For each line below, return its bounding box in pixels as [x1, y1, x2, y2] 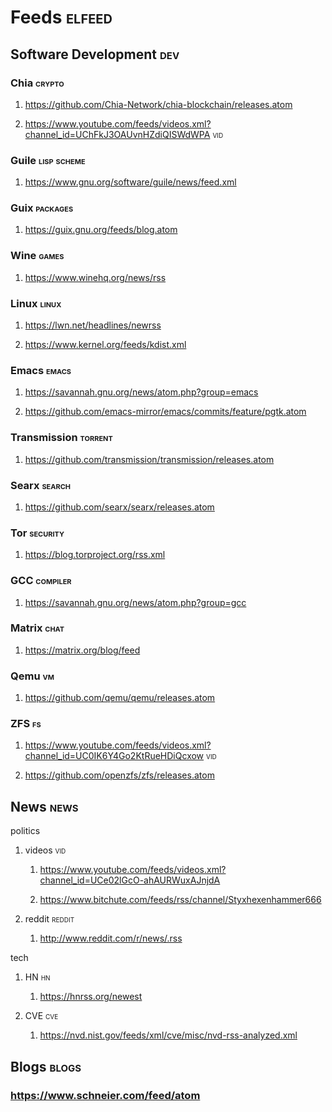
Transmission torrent [10, 431, 113, 445]
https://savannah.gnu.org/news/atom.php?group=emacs [24, 386, 259, 398]
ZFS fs [10, 717, 42, 731]
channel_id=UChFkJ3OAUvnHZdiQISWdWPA [24, 128, 211, 140]
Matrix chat [10, 621, 65, 635]
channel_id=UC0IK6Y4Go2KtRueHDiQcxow [24, 750, 205, 762]
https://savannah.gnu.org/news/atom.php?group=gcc [24, 596, 247, 608]
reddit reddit [24, 913, 75, 925]
